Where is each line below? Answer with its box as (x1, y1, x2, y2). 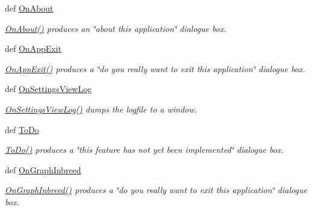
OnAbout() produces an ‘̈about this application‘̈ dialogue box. (5, 22, 226, 34)
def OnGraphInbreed (5, 163, 81, 176)
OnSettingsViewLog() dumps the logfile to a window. (5, 102, 197, 115)
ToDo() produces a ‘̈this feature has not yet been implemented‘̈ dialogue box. (5, 143, 284, 156)
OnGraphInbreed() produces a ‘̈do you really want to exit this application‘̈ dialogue (5, 184, 307, 196)
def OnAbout (5, 2, 54, 14)
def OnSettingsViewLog (5, 82, 92, 95)
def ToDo (5, 123, 39, 135)
